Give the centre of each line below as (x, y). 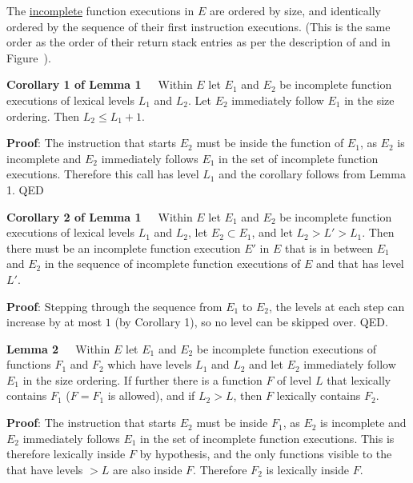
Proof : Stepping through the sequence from (114, 306)
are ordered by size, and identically (295, 10)
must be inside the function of (270, 143)
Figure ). (29, 57)
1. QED (25, 189)
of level (295, 379)
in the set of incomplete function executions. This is (267, 438)
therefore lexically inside (66, 454)
